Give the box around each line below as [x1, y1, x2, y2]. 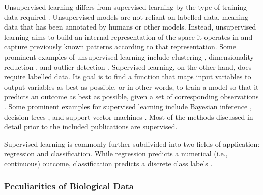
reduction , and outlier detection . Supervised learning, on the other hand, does [4, 61, 252, 72]
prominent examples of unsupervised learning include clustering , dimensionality [4, 51, 254, 62]
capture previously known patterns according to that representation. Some [4, 41, 236, 52]
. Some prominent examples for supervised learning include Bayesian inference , [4, 101, 252, 112]
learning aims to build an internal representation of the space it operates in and [4, 31, 253, 42]
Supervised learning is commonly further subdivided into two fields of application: [4, 138, 260, 149]
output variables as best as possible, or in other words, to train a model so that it [4, 81, 259, 92]
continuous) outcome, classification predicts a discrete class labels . [4, 158, 213, 169]
